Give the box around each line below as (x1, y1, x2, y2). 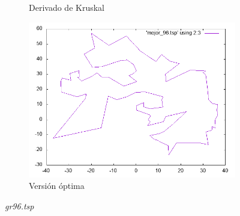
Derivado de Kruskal (29, 1, 104, 13)
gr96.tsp (5, 199, 34, 212)
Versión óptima (29, 179, 85, 192)
